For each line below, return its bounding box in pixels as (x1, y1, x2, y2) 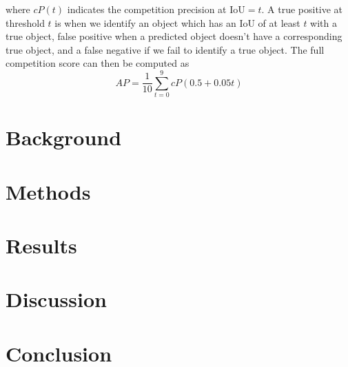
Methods (6, 177, 91, 205)
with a (310, 15, 338, 30)
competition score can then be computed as (6, 56, 190, 70)
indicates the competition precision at (67, 2, 227, 16)
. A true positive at (261, 2, 343, 16)
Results (6, 231, 77, 260)
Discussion (6, 285, 107, 313)
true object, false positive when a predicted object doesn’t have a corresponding (6, 29, 342, 43)
